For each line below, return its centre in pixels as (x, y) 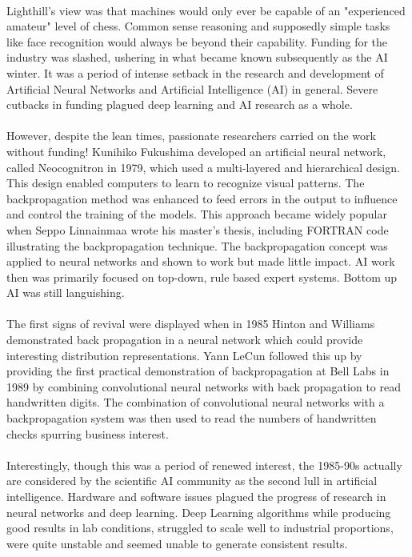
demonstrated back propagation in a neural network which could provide (185, 340)
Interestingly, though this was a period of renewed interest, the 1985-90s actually (204, 465)
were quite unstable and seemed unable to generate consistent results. (177, 543)
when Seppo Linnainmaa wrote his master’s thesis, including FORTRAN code (198, 229)
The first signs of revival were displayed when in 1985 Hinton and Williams (191, 324)
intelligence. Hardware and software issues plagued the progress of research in (196, 496)
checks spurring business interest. (88, 433)
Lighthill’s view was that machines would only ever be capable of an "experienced (206, 10)
